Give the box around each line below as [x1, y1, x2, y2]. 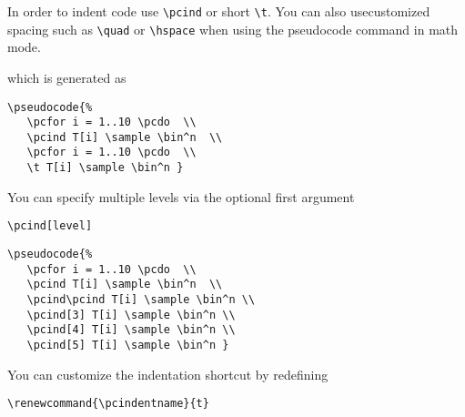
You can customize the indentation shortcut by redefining [7, 364, 329, 383]
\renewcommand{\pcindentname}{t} [7, 397, 209, 411]
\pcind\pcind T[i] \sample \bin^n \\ [26, 293, 256, 306]
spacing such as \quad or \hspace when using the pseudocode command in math [7, 19, 459, 38]
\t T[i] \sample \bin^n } [26, 161, 184, 175]
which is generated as [7, 67, 126, 86]
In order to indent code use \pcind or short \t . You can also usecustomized [7, 2, 430, 20]
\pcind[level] [7, 219, 93, 233]
